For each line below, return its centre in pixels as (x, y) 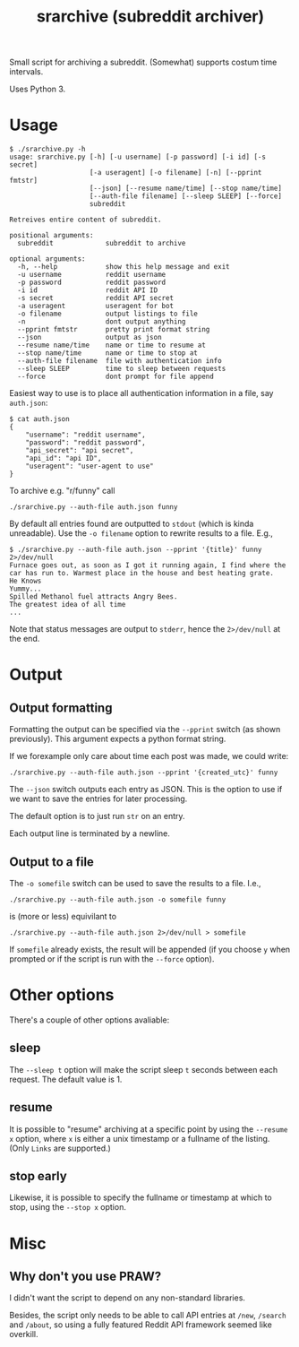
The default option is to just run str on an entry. (97, 816)
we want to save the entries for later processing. (98, 799)
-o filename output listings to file (108, 314)
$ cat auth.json (39, 419)
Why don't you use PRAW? (85, 1276)
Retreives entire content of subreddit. (86, 220)
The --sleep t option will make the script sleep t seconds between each (144, 1069)
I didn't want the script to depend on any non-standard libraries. (128, 1298)
